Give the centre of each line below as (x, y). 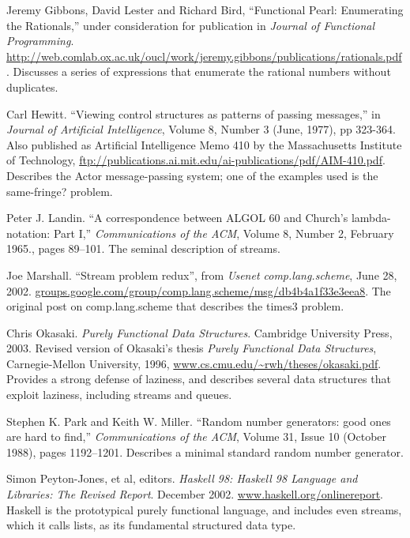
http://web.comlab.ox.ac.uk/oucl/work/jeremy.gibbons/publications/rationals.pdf (204, 56)
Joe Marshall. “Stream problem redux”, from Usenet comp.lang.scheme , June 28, (202, 275)
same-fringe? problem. (60, 191)
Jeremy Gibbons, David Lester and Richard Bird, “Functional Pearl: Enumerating (205, 9)
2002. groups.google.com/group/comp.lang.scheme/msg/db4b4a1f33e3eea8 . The (199, 290)
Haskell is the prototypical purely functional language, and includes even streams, (204, 509)
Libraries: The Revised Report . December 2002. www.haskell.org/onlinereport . (195, 494)
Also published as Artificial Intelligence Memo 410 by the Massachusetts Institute (204, 144)
